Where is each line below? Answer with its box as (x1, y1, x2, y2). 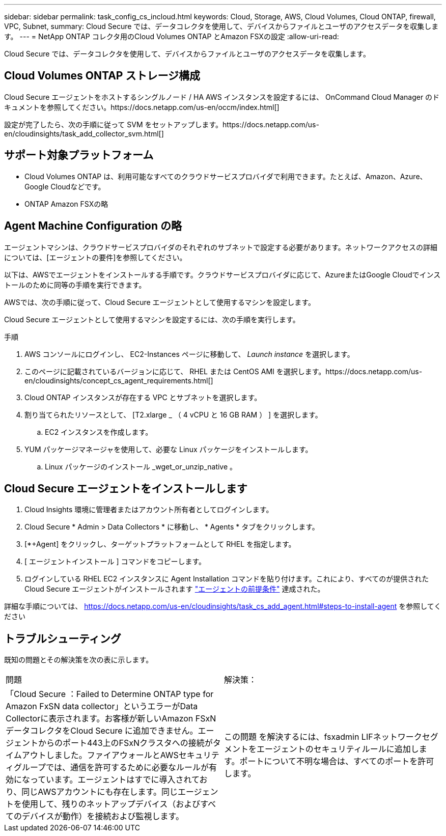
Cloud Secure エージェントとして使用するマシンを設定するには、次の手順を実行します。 (4, 315, 300, 324)
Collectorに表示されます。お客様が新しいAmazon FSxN (6, 713, 216, 724)
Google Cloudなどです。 (24, 182, 105, 191)
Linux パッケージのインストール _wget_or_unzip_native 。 (45, 462, 237, 471)
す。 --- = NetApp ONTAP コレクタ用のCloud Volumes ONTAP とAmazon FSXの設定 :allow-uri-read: (4, 32, 339, 41)
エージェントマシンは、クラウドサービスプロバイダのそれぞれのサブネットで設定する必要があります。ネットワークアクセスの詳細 (4, 242, 438, 252)
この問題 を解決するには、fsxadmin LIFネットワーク (224, 732, 422, 742)
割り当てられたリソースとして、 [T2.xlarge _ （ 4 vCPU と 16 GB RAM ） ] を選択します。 (24, 410, 322, 419)
